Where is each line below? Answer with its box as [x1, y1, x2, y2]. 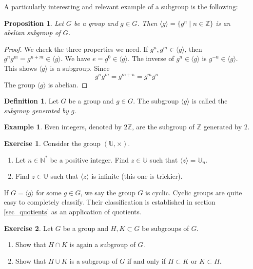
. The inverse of [128, 53, 174, 63]
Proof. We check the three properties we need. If [4, 43, 148, 54]
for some [36, 187, 61, 197]
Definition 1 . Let [4, 96, 59, 106]
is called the [192, 96, 228, 106]
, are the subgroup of [132, 122, 195, 132]
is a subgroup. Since [50, 62, 110, 73]
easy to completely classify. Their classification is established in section [4, 197, 215, 207]
